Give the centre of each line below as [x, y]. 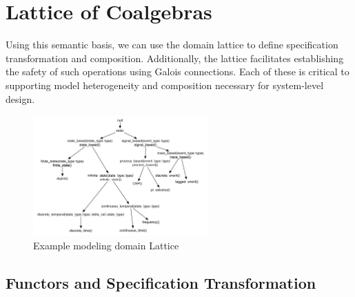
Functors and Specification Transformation [161, 283]
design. [20, 98]
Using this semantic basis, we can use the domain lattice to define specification [172, 45]
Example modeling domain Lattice [106, 246]
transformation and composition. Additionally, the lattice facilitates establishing [175, 58]
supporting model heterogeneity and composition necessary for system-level [165, 85]
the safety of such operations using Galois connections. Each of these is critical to [177, 71]
